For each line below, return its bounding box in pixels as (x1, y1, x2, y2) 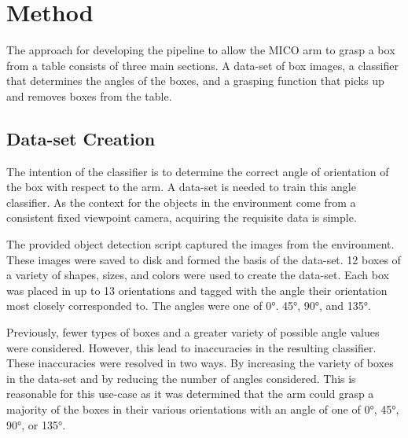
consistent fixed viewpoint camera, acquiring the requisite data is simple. (6, 209, 357, 226)
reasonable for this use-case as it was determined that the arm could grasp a (6, 385, 374, 402)
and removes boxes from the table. (6, 87, 172, 104)
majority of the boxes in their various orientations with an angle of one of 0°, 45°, (6, 401, 399, 418)
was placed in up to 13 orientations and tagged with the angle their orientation (6, 282, 388, 298)
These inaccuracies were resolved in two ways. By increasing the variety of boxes (6, 355, 394, 371)
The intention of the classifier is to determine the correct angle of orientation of (6, 163, 389, 179)
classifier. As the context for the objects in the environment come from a (6, 193, 356, 210)
